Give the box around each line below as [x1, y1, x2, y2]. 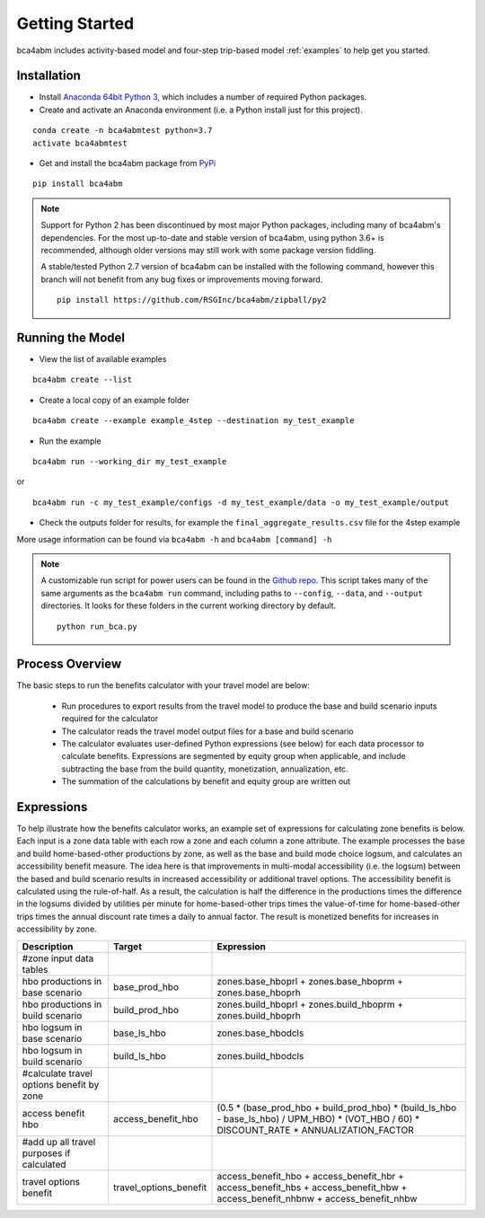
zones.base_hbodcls [216, 1027, 304, 1039]
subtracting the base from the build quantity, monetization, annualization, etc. [61, 763, 349, 774]
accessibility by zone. [16, 923, 98, 934]
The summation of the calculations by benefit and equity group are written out [61, 776, 351, 787]
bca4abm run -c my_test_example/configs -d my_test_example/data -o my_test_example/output [32, 497, 449, 507]
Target [113, 940, 143, 952]
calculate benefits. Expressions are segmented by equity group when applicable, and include [61, 751, 406, 762]
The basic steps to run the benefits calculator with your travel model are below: [16, 680, 310, 691]
